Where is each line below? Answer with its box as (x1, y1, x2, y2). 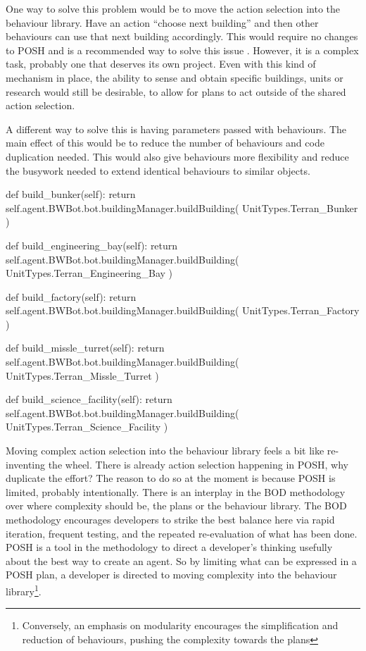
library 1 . (6, 581, 42, 598)
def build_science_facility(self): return (6, 392, 172, 407)
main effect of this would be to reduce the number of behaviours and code (6, 135, 324, 150)
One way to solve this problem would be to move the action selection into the (6, 1, 341, 15)
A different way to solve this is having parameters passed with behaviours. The (6, 121, 347, 136)
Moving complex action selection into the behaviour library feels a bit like (6, 443, 324, 458)
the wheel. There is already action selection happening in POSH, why (48, 457, 348, 471)
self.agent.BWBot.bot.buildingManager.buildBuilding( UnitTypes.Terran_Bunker (6, 200, 358, 215)
